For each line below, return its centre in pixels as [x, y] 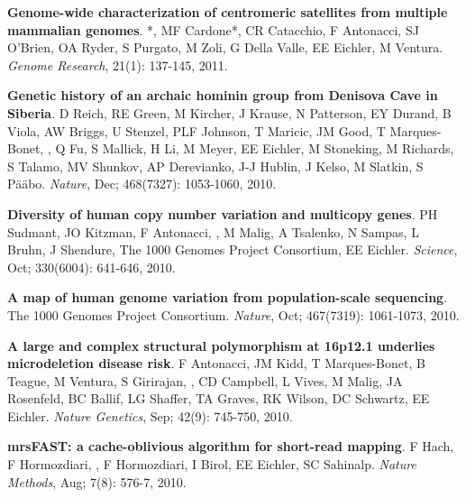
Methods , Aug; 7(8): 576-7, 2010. [97, 481]
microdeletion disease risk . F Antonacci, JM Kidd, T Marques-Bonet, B [216, 363]
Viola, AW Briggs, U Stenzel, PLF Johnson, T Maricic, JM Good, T [196, 130]
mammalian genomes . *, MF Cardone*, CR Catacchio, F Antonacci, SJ [213, 29]
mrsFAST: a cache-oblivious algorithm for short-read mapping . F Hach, [231, 446]
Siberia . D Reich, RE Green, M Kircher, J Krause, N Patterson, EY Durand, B [229, 112]
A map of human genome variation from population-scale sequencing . [228, 297]
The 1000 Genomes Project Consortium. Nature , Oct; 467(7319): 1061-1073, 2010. [233, 314]
